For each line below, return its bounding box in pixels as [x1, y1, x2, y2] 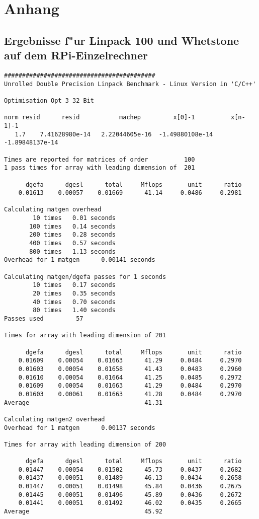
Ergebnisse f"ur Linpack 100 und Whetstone [4, 32, 239, 48]
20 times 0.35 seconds [33, 290, 116, 298]
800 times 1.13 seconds [29, 248, 116, 255]
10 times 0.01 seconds [33, 214, 116, 222]
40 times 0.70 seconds [33, 298, 116, 306]
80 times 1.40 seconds [33, 307, 116, 314]
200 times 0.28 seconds [29, 231, 116, 239]
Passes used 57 [4, 315, 83, 322]
